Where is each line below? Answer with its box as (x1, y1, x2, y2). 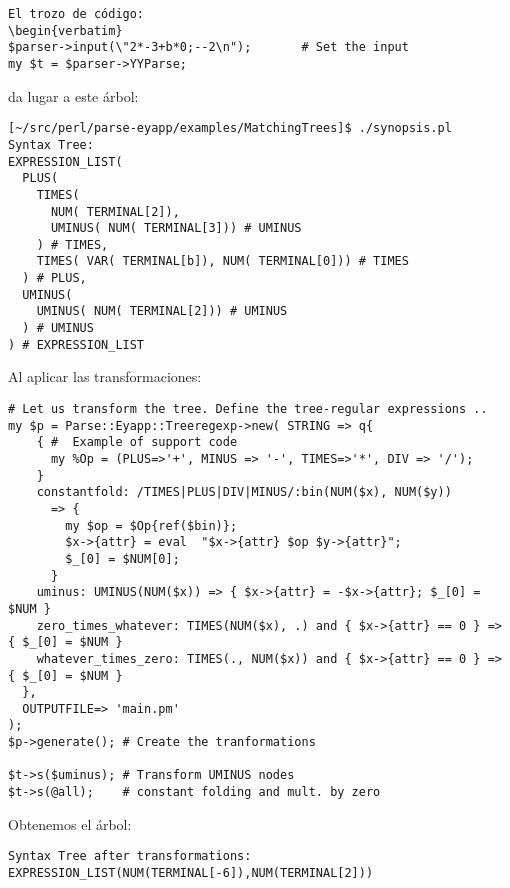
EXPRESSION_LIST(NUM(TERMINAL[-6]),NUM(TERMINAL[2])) (8, 866, 374, 880)
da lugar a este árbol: (8, 85, 139, 106)
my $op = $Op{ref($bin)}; (65, 518, 238, 533)
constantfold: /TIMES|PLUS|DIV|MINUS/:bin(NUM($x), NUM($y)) (36, 485, 452, 500)
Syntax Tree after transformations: (8, 849, 252, 864)
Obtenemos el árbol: (8, 813, 132, 834)
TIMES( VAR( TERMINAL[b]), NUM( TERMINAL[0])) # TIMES (36, 254, 409, 269)
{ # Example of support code (36, 435, 238, 450)
